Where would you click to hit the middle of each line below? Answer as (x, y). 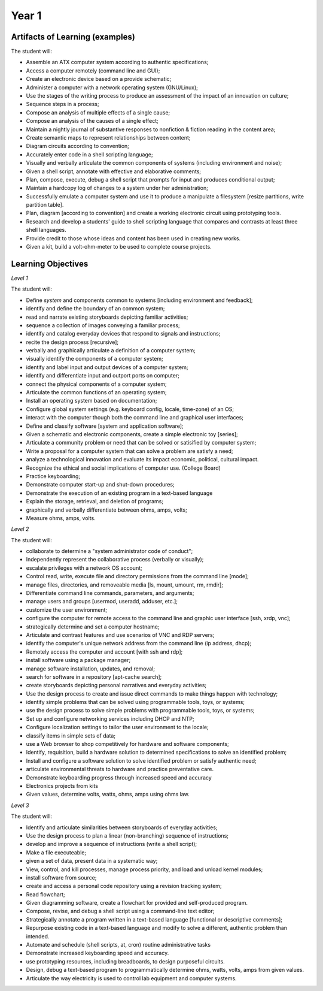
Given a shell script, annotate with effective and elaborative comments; (114, 171)
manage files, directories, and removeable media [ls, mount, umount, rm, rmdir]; (125, 585)
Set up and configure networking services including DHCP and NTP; (110, 718)
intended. (38, 936)
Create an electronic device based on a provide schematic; (99, 79)
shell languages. (46, 230)
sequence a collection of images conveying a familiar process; (103, 325)
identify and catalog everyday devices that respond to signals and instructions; (123, 334)
